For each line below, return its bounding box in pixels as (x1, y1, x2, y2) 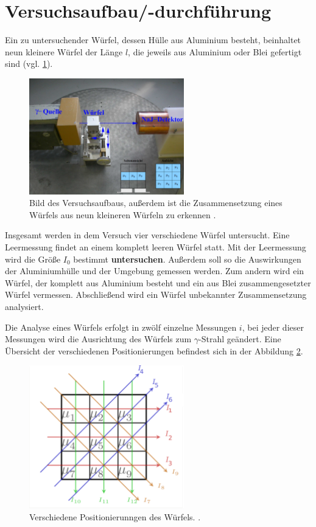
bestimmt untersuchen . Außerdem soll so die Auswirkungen (73, 252, 301, 265)
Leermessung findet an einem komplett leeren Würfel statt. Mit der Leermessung (5, 241, 306, 253)
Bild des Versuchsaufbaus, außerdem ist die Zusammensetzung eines (29, 196, 283, 209)
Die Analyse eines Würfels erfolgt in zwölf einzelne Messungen (5, 320, 237, 333)
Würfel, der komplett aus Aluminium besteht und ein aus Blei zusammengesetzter (5, 276, 311, 289)
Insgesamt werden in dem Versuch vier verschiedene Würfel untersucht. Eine (5, 229, 290, 241)
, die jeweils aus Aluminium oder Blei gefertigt (128, 45, 302, 58)
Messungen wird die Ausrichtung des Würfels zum (5, 332, 192, 345)
